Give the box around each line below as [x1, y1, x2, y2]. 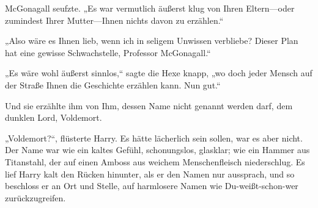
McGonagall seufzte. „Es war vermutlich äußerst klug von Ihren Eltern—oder [5, 2, 295, 14]
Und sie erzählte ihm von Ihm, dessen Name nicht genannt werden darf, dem [5, 99, 293, 112]
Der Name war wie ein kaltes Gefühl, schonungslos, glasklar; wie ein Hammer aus [5, 143, 310, 156]
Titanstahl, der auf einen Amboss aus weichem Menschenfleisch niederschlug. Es [5, 155, 305, 168]
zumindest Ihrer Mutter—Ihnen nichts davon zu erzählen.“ [5, 13, 224, 26]
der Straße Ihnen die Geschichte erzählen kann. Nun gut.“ [5, 78, 221, 91]
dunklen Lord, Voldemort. [5, 111, 102, 124]
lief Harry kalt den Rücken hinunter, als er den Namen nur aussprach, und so [5, 167, 295, 180]
